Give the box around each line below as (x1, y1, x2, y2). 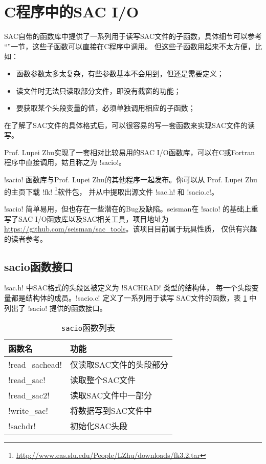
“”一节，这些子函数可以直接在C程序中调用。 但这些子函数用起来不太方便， (4, 40, 255, 51)
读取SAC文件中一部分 (70, 389, 152, 402)
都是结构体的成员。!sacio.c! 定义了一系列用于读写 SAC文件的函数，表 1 (11, 292, 247, 303)
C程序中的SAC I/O (4, 1, 139, 22)
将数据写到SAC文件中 (70, 405, 152, 417)
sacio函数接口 (4, 258, 73, 274)
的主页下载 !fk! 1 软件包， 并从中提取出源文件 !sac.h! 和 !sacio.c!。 (4, 184, 218, 197)
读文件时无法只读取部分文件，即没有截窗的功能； (16, 85, 181, 96)
